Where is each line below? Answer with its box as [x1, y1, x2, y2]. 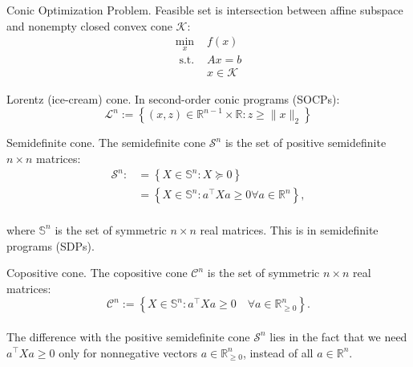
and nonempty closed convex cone [6, 17, 172, 34]
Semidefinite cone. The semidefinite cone [6, 134, 206, 151]
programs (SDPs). [6, 237, 95, 254]
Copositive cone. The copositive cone [6, 264, 188, 281]
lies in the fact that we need [269, 328, 407, 345]
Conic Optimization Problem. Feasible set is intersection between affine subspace [6, 2, 403, 18]
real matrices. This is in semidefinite [200, 221, 379, 238]
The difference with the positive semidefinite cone [6, 328, 250, 345]
